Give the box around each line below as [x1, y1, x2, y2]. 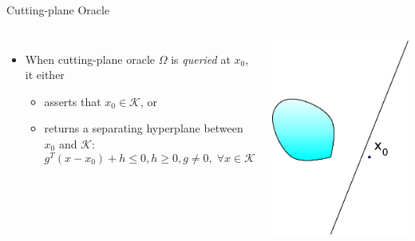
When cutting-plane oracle [25, 50, 156, 67]
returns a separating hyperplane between [44, 120, 243, 136]
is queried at [171, 50, 231, 67]
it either [25, 66, 65, 83]
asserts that [44, 93, 101, 109]
